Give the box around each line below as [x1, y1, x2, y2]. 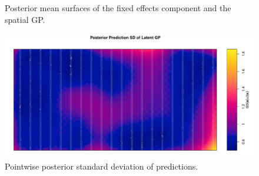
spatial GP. [5, 13, 45, 25]
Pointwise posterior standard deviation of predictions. [5, 160, 198, 172]
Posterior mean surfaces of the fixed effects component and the [5, 2, 231, 13]
